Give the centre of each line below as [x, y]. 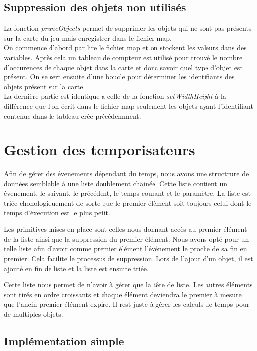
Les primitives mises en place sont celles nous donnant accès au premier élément [126, 229]
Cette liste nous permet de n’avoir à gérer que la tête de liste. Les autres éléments [128, 285]
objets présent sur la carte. [45, 86]
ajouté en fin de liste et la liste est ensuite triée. [76, 268]
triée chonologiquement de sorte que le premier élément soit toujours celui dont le [128, 203]
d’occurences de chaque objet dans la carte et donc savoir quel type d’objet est [123, 67]
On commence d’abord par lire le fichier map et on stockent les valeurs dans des [125, 47]
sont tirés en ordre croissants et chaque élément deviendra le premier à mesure [123, 294]
